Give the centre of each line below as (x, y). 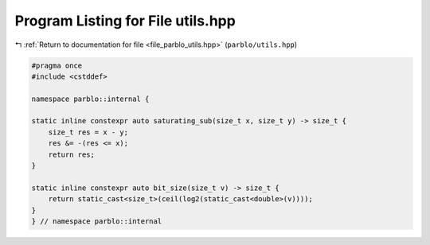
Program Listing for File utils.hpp (125, 21)
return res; (72, 154)
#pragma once (57, 65)
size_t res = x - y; (88, 132)
